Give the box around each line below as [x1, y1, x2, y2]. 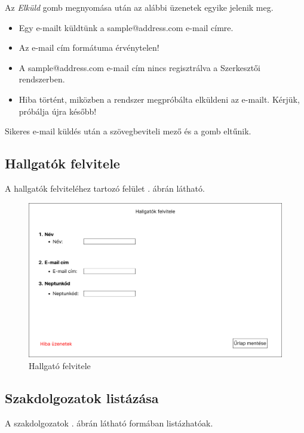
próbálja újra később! [19, 105, 97, 117]
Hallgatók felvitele [5, 154, 120, 173]
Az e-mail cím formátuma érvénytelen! [19, 41, 159, 54]
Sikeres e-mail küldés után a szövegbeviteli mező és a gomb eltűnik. [5, 125, 251, 137]
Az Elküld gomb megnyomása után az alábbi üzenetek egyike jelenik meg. [5, 1, 274, 13]
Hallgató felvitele [29, 359, 91, 371]
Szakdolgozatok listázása [5, 388, 159, 407]
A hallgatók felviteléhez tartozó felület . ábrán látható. [5, 182, 205, 194]
